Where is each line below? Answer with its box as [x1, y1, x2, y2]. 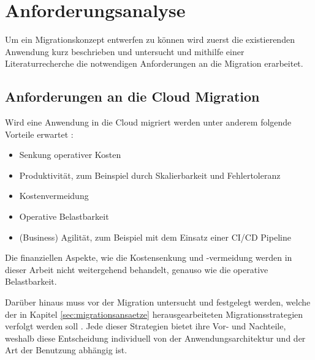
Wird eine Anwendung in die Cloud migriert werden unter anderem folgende [5, 116, 292, 129]
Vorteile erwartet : [5, 127, 74, 140]
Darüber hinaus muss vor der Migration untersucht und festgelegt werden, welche [5, 296, 311, 309]
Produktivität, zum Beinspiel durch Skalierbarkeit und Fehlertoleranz [19, 168, 281, 181]
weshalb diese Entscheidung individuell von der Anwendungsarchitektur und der [5, 331, 306, 344]
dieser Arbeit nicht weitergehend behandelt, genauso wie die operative [5, 263, 268, 276]
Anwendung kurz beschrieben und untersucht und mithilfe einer [5, 45, 245, 58]
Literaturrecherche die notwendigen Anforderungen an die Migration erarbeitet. [5, 57, 303, 70]
